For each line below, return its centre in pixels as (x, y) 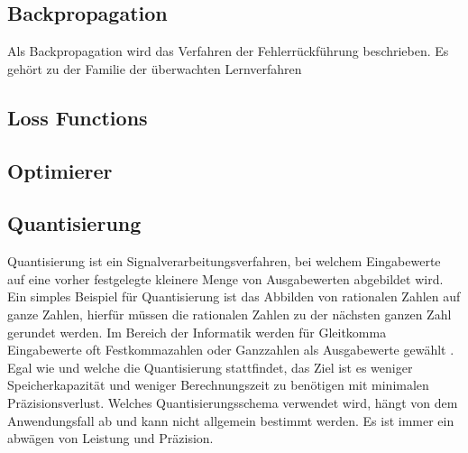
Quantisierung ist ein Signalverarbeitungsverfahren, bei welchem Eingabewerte (224, 261)
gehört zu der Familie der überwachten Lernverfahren (155, 68)
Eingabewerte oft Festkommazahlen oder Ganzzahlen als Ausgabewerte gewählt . (231, 350)
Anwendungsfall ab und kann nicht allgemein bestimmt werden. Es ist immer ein (231, 420)
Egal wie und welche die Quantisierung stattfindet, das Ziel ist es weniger (210, 367)
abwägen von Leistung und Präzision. (110, 438)
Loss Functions (78, 117)
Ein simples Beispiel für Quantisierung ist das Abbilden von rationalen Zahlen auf (234, 296)
